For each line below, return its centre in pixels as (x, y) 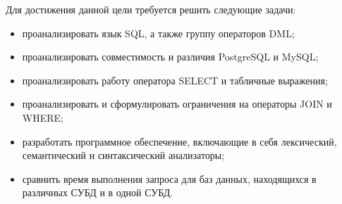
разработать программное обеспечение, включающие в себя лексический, (179, 141)
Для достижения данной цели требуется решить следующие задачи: (151, 9)
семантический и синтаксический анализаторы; (123, 155)
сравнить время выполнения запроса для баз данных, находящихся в (169, 178)
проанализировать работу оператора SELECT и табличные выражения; (175, 80)
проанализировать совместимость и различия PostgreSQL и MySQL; (170, 57)
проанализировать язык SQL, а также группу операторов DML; (158, 33)
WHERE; (43, 117)
